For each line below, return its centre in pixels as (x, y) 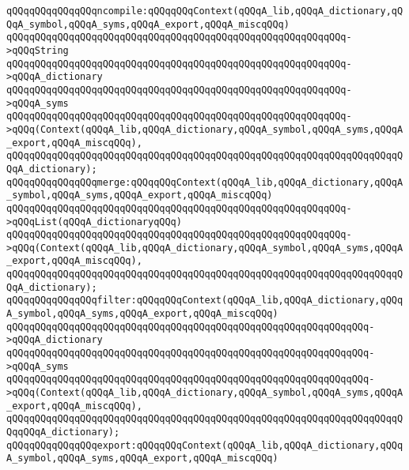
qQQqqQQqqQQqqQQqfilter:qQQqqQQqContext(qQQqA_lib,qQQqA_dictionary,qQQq (205, 301)
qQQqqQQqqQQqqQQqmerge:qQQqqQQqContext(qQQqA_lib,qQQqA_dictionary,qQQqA (205, 182)
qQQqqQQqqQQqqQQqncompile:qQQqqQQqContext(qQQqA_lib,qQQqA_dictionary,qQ (205, 11)
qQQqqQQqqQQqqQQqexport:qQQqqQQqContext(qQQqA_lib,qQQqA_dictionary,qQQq (205, 445)
